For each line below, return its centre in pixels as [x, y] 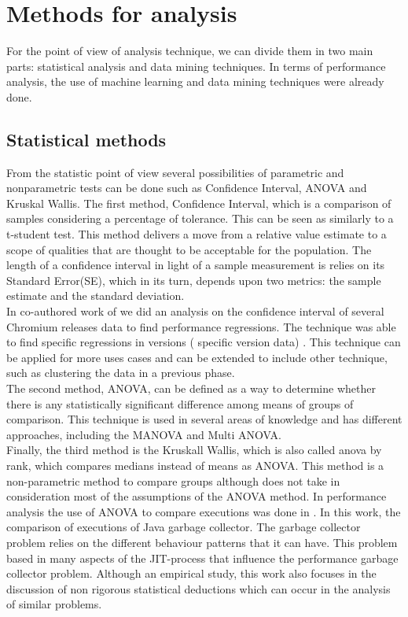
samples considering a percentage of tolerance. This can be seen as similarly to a [200, 218]
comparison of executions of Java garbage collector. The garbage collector [184, 527]
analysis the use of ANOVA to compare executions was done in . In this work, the [204, 511]
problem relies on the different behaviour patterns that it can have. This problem [202, 542]
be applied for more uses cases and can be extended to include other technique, [197, 357]
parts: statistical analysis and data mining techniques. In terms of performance [196, 66]
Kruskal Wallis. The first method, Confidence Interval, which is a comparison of [199, 203]
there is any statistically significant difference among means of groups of [180, 403]
